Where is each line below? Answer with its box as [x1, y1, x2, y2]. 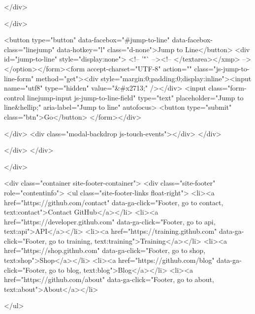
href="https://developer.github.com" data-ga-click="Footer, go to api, [4, 216, 216, 226]
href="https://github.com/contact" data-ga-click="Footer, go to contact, [4, 197, 223, 207]
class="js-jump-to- [194, 63, 250, 73]
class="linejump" [4, 44, 55, 54]
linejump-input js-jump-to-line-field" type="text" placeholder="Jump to [27, 92, 244, 102]
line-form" [4, 73, 34, 83]
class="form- [208, 83, 247, 93]
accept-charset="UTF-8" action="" [87, 63, 192, 73]
